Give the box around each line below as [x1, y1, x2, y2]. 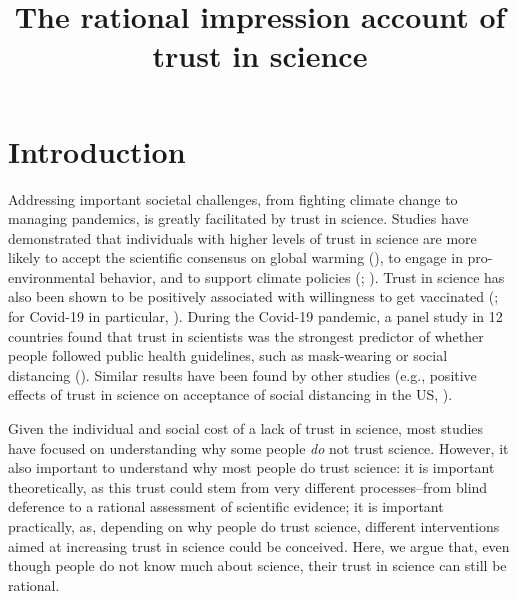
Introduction [8, 130, 186, 171]
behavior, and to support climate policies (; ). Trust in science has [99, 266, 505, 287]
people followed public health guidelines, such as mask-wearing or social [8, 345, 448, 366]
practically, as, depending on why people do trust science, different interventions [8, 516, 500, 536]
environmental [8, 266, 95, 287]
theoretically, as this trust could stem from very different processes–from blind [8, 476, 488, 497]
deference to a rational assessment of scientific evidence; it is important [8, 496, 444, 517]
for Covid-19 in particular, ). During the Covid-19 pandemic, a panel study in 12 [8, 306, 503, 327]
